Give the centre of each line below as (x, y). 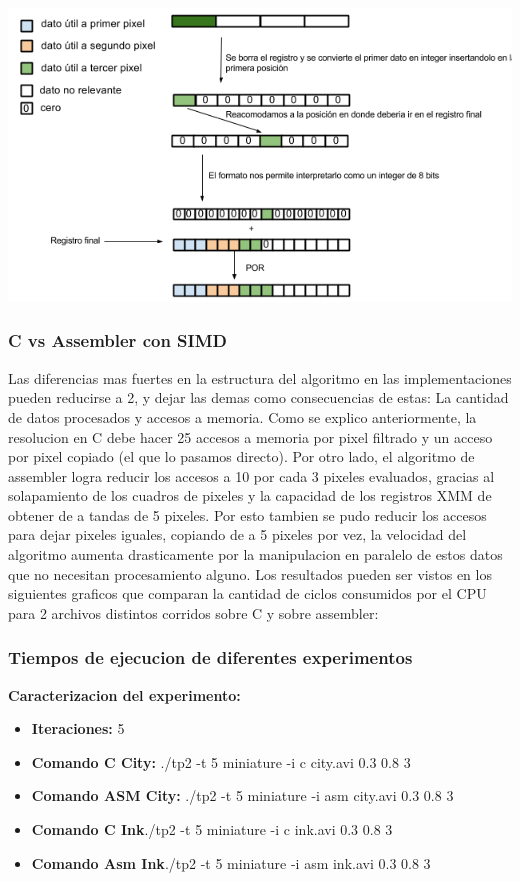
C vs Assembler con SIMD (118, 340)
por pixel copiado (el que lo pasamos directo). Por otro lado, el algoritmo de (241, 456)
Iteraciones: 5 (78, 728)
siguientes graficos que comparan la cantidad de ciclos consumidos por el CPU (247, 593)
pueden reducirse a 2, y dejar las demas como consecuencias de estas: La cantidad (258, 397)
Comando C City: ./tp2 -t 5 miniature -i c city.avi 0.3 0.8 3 (221, 761)
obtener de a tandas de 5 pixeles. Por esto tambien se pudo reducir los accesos (247, 514)
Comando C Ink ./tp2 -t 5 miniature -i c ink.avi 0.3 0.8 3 (212, 829)
